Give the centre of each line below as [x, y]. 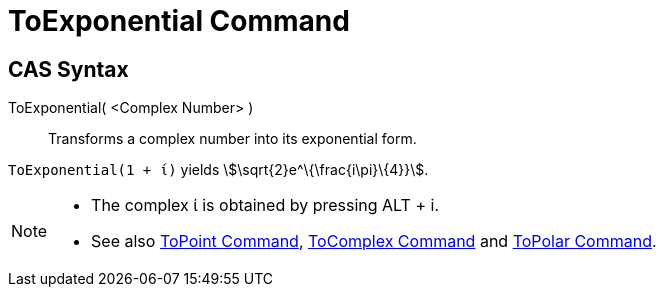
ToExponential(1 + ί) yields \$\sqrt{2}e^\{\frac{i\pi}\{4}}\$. [218, 170]
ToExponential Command [179, 21]
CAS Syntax [68, 69]
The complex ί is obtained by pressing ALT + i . [265, 205]
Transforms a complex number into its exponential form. [232, 139]
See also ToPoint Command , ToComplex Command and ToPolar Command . [374, 241]
